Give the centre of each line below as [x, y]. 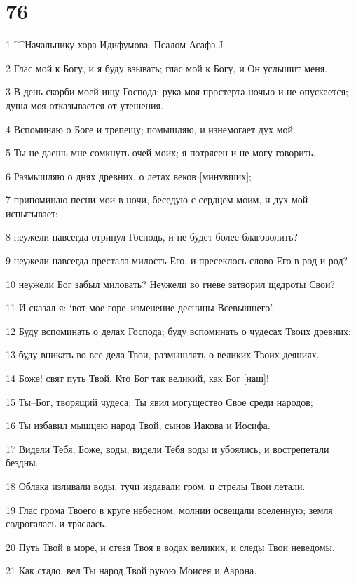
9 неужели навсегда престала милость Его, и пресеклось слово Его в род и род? [177, 260]
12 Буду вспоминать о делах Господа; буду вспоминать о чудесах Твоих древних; [178, 331]
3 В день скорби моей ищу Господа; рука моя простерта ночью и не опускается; [177, 92]
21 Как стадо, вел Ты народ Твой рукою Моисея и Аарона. [131, 570]
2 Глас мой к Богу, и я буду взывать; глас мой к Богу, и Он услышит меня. [167, 68]
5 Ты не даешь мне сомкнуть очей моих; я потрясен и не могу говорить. [161, 153]
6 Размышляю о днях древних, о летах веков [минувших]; [129, 176]
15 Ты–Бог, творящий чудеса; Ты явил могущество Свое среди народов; [159, 401]
